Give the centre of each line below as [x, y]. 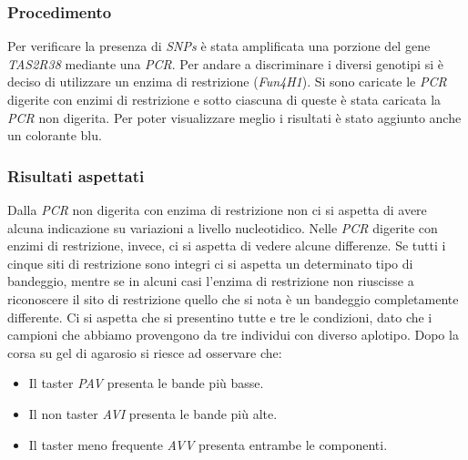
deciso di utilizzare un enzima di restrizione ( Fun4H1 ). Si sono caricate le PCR [227, 82]
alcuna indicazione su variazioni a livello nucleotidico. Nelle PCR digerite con [223, 227]
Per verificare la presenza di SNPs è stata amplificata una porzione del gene [219, 46]
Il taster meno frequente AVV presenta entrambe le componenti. [208, 444]
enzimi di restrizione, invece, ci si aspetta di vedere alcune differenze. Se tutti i [227, 245]
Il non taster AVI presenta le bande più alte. [153, 413]
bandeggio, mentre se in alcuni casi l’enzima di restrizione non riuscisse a [211, 281]
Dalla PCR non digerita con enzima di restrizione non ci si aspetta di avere [217, 210]
